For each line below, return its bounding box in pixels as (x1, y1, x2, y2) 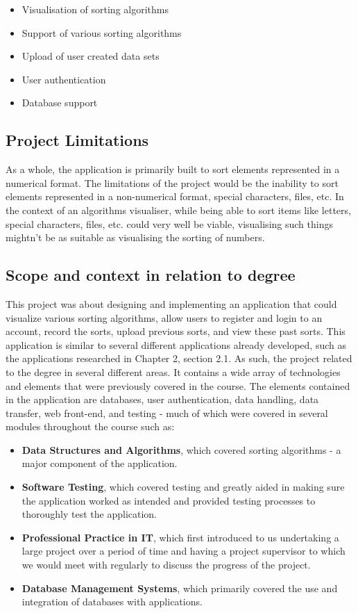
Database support (22, 95, 98, 110)
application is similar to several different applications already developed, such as (6, 337, 347, 352)
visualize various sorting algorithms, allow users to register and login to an (6, 310, 323, 325)
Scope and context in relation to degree (6, 264, 296, 286)
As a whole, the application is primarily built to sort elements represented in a (6, 162, 340, 177)
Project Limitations (6, 129, 149, 151)
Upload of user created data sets (22, 49, 160, 63)
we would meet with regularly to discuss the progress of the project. (22, 557, 311, 572)
